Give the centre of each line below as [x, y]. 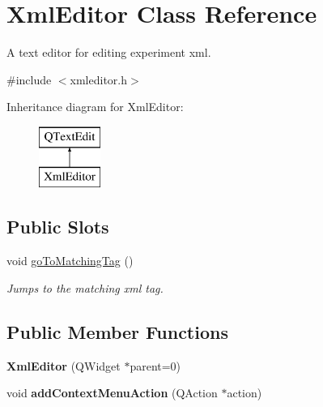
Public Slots [58, 227]
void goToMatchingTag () [70, 261]
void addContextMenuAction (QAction [112, 393]
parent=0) [155, 365]
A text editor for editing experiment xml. [109, 52]
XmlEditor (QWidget [64, 365]
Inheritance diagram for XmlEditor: [95, 107]
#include [29, 79]
